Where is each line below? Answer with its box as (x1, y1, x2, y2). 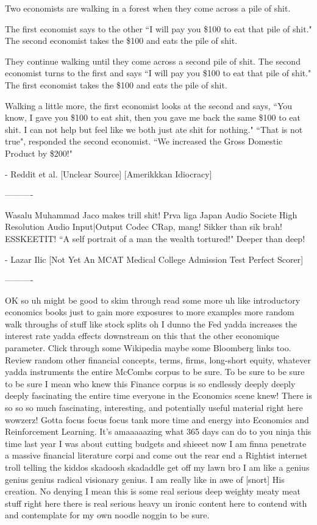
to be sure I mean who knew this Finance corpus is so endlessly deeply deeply (5, 377, 296, 390)
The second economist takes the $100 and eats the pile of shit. (5, 34, 238, 47)
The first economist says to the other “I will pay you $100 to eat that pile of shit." (5, 22, 312, 35)
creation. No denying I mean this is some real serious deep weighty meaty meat (5, 485, 301, 498)
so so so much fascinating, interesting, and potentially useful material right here (5, 401, 303, 414)
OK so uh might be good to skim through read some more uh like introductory (5, 293, 301, 306)
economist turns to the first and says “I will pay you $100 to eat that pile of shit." (5, 66, 312, 79)
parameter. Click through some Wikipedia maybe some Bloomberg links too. (5, 341, 291, 354)
